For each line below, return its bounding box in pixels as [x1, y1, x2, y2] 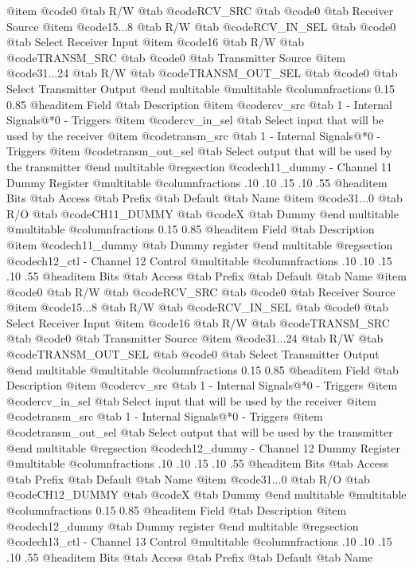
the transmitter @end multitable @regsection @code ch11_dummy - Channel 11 [6, 158, 392, 174]
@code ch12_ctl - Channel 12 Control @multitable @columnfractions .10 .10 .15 [6, 252, 392, 268]
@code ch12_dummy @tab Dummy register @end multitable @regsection [6, 517, 359, 534]
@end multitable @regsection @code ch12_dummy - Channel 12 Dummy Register [6, 439, 400, 456]
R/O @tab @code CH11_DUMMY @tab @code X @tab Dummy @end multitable [6, 205, 399, 221]
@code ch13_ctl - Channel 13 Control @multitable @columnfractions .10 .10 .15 [6, 533, 392, 550]
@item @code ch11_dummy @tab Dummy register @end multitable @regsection [6, 236, 393, 253]
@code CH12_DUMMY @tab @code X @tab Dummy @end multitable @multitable [6, 486, 407, 503]
